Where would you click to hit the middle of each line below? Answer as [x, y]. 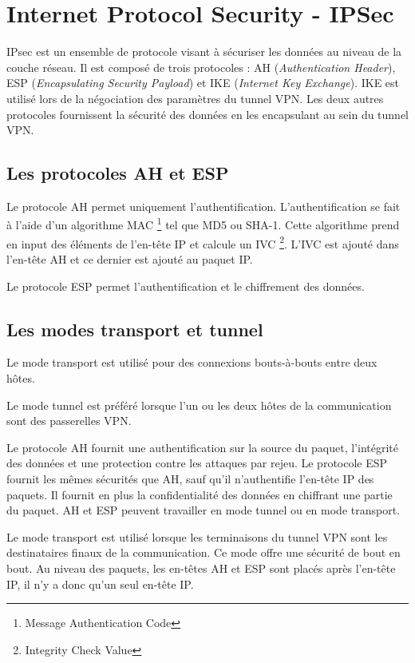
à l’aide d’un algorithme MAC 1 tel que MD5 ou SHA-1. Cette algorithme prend [203, 224]
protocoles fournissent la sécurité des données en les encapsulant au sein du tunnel [208, 114]
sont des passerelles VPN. [69, 421]
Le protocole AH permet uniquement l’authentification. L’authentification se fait [204, 206]
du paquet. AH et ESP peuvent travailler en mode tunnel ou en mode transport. [203, 510]
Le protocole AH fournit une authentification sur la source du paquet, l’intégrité [202, 447]
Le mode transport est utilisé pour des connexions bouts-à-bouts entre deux [192, 362]
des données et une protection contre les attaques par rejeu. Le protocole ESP [197, 463]
